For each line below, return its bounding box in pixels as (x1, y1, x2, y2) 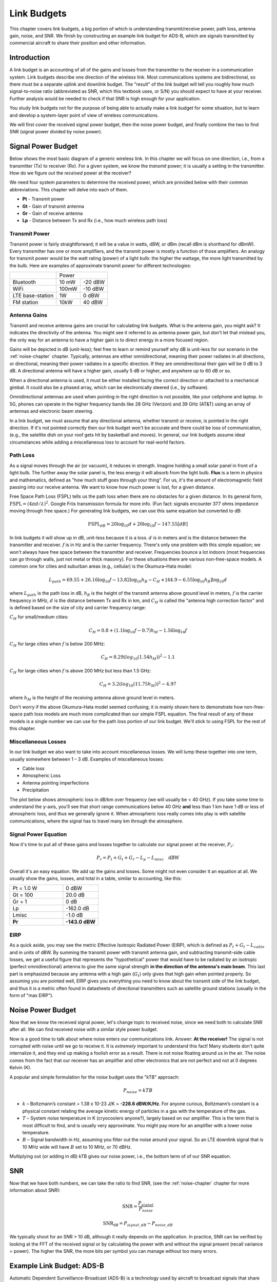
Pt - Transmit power (22, 196, 65, 202)
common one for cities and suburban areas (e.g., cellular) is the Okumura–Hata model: (9, 563, 192, 569)
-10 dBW (83, 285, 104, 292)
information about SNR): (9, 1187, 61, 1193)
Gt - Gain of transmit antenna (22, 203, 85, 209)
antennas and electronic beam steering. (9, 408, 94, 414)
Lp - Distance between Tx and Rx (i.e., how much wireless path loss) (22, 217, 168, 224)
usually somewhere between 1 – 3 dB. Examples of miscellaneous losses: (9, 756, 164, 762)
